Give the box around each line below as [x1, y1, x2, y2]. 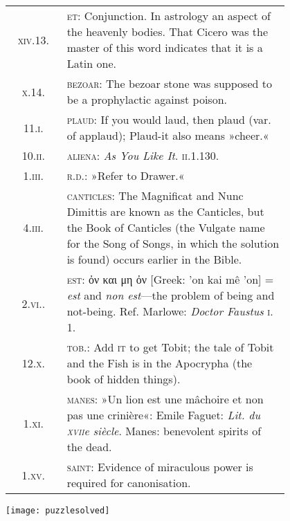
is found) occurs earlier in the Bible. [66, 251, 242, 267]
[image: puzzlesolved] [6, 506, 110, 515]
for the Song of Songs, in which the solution [66, 235, 280, 251]
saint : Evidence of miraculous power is [66, 459, 253, 475]
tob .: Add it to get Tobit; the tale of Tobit [66, 339, 274, 355]
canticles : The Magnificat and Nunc [66, 188, 244, 203]
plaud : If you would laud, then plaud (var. [66, 111, 271, 127]
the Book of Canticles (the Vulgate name [66, 219, 265, 235]
